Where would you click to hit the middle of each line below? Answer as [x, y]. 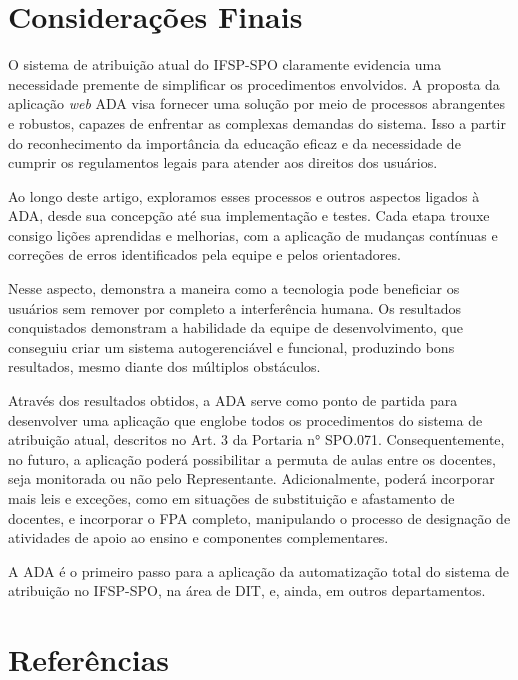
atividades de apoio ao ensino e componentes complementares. [198, 537]
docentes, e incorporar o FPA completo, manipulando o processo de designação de [259, 517]
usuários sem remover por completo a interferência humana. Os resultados [234, 307]
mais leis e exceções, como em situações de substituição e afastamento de [231, 498]
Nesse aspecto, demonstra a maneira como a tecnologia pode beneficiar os [234, 288]
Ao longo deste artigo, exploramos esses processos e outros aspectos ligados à [244, 195]
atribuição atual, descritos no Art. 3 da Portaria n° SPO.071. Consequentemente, [256, 439]
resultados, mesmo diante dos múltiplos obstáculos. [164, 366]
